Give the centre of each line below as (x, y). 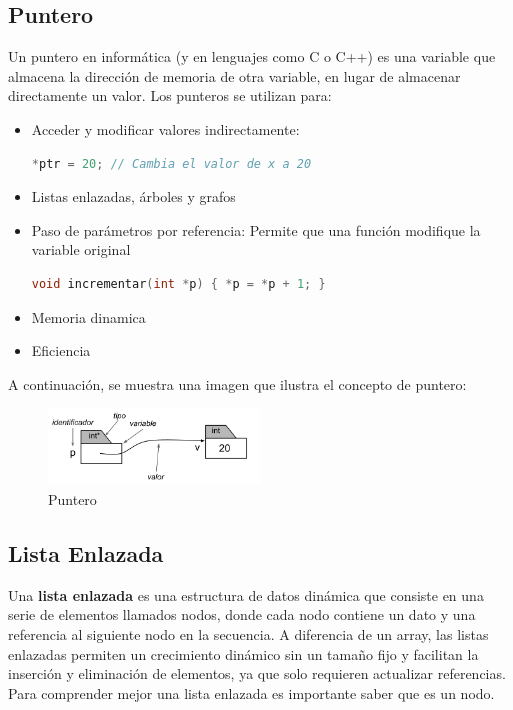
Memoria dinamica (88, 316)
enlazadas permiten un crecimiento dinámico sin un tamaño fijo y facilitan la (243, 653)
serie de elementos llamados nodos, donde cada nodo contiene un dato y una (242, 614)
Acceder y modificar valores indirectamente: (165, 128)
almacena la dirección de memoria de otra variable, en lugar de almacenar (234, 75)
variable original (81, 249)
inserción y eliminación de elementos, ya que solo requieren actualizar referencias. (257, 673)
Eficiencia (61, 350)
